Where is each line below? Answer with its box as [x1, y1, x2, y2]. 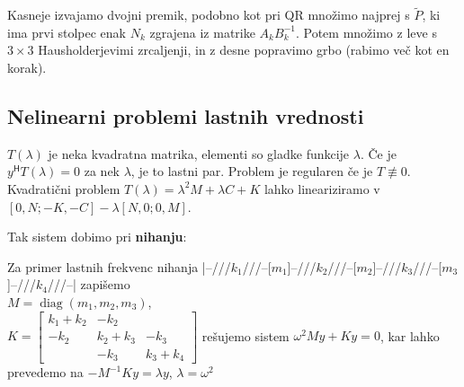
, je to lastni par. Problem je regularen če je [130, 162, 373, 180]
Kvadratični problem [7, 179, 120, 198]
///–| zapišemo [47, 275, 130, 294]
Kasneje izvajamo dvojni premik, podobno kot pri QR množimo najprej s [7, 5, 410, 24]
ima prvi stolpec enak [7, 22, 126, 41]
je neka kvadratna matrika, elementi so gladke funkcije [48, 144, 350, 163]
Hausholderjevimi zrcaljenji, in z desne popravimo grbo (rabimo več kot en [38, 40, 450, 59]
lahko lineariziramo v [263, 179, 380, 198]
